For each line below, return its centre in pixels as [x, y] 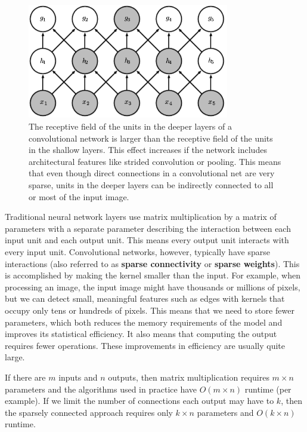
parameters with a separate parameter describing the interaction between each [148, 228]
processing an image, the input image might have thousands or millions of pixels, [153, 287]
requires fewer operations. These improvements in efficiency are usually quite [145, 345]
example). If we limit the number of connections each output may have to [139, 401]
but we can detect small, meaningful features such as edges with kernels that [145, 298]
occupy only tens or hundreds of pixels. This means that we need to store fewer [150, 310]
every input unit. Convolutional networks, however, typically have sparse [137, 252]
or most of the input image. [79, 196]
